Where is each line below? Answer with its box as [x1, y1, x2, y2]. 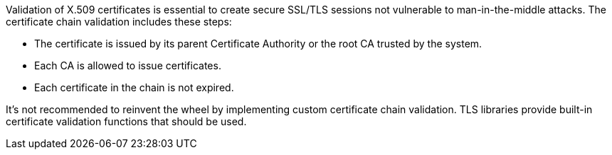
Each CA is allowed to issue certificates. [34, 59, 221, 71]
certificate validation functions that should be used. [6, 115, 247, 127]
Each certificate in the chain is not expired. [34, 81, 234, 93]
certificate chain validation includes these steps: [6, 16, 232, 28]
